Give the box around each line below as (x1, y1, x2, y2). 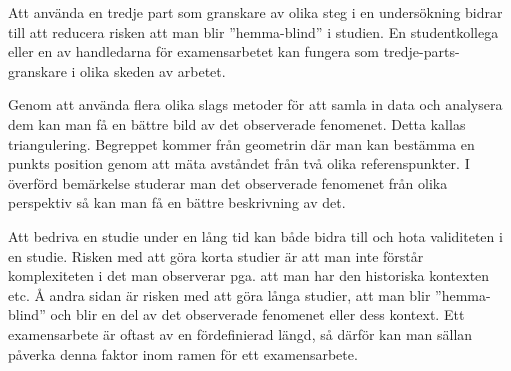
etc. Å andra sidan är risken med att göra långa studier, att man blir (8, 284, 431, 305)
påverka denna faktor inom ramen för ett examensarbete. (8, 343, 358, 364)
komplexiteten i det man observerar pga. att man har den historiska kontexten (8, 265, 490, 286)
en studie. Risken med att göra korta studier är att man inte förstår (8, 245, 424, 266)
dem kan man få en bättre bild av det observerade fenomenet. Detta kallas (8, 113, 466, 134)
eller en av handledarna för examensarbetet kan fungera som (8, 41, 379, 62)
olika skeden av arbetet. (80, 60, 226, 81)
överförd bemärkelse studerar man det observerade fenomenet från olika (8, 172, 448, 193)
